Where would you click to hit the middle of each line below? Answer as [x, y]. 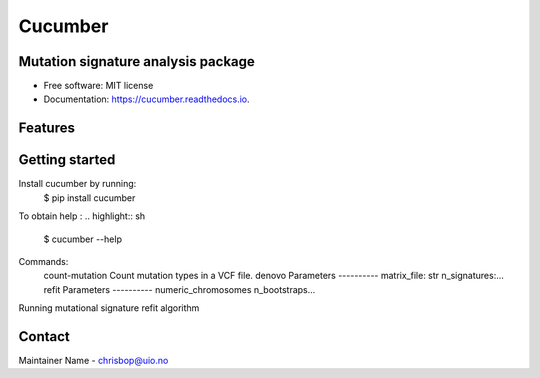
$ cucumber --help [82, 239]
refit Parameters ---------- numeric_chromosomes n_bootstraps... [179, 289]
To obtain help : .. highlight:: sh [82, 216]
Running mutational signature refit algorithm [109, 308]
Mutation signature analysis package [136, 61]
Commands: [43, 261]
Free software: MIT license [98, 86]
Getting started [67, 160]
